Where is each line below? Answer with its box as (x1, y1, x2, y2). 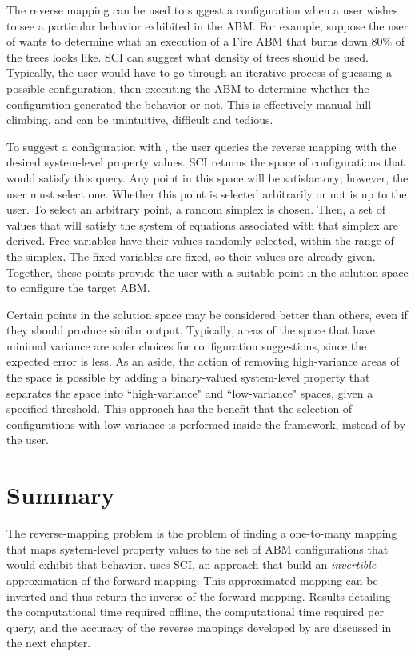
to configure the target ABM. (6, 279, 150, 296)
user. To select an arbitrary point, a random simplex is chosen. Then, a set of (6, 201, 385, 218)
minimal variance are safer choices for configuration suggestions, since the (6, 337, 367, 354)
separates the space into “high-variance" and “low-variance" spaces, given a (6, 384, 373, 401)
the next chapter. (6, 634, 91, 651)
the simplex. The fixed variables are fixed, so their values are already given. (6, 247, 376, 264)
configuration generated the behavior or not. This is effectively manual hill (6, 95, 372, 112)
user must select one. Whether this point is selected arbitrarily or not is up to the (6, 185, 407, 202)
